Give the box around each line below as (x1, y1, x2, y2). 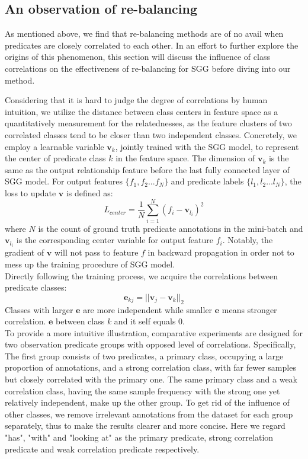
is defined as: (66, 186, 113, 199)
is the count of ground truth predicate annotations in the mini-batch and (38, 222, 303, 234)
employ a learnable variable (5, 140, 104, 152)
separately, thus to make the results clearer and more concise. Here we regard (5, 419, 285, 432)
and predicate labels (171, 175, 244, 187)
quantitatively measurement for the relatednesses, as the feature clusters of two (5, 117, 292, 129)
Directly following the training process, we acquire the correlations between (5, 269, 278, 282)
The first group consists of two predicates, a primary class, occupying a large (5, 349, 284, 362)
